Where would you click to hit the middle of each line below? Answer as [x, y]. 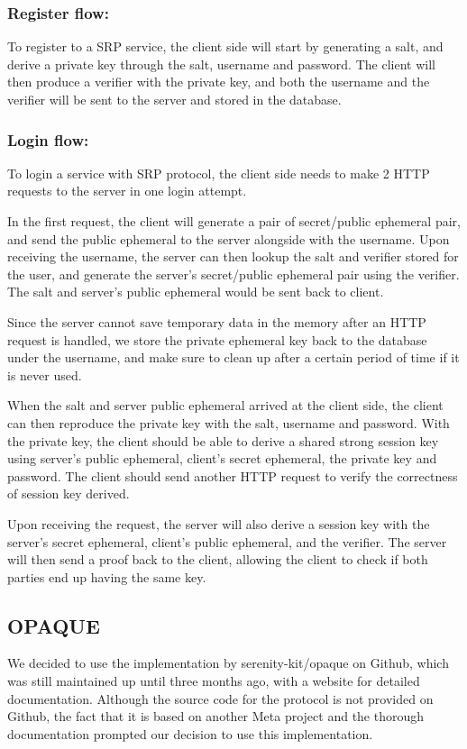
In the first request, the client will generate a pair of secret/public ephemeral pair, [234, 221]
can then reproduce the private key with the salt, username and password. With [229, 422]
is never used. [45, 374]
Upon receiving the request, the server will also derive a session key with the [219, 523]
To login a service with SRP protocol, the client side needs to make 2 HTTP [219, 173]
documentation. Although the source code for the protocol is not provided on [220, 698]
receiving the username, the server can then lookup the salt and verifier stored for [233, 256]
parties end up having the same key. [107, 576]
